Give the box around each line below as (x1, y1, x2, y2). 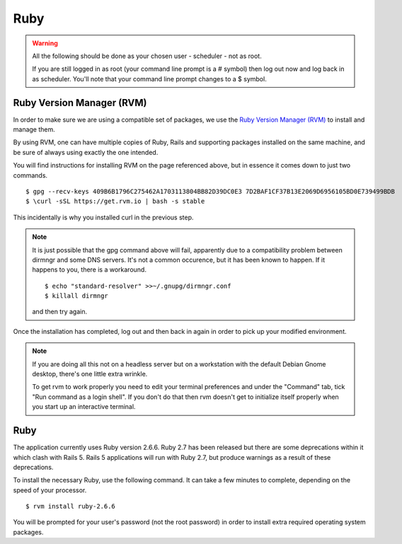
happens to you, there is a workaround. (32, 265, 147, 274)
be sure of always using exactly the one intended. (13, 148, 159, 156)
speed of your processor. (13, 485, 87, 494)
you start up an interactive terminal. (32, 403, 136, 411)
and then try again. (32, 308, 88, 316)
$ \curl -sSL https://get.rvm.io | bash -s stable (25, 197, 205, 205)
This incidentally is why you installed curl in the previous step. (13, 213, 194, 221)
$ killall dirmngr (45, 292, 109, 300)
